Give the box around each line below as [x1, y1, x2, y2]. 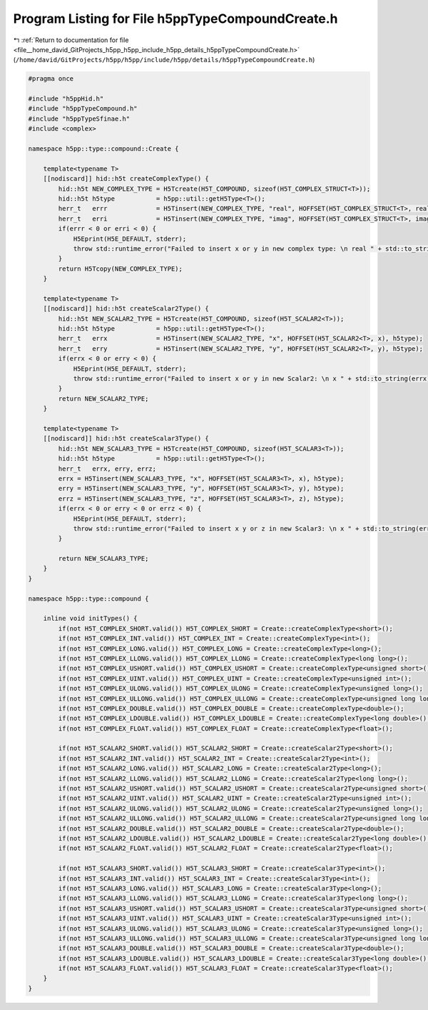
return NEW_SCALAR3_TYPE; [58, 554, 149, 563]
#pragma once [28, 75, 74, 83]
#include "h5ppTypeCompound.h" [28, 104, 138, 113]
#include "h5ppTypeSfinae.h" [28, 114, 131, 123]
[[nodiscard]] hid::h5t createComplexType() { [43, 175, 210, 183]
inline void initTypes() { [43, 614, 138, 623]
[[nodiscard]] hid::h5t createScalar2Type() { [43, 304, 210, 313]
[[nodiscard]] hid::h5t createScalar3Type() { [43, 434, 210, 443]
